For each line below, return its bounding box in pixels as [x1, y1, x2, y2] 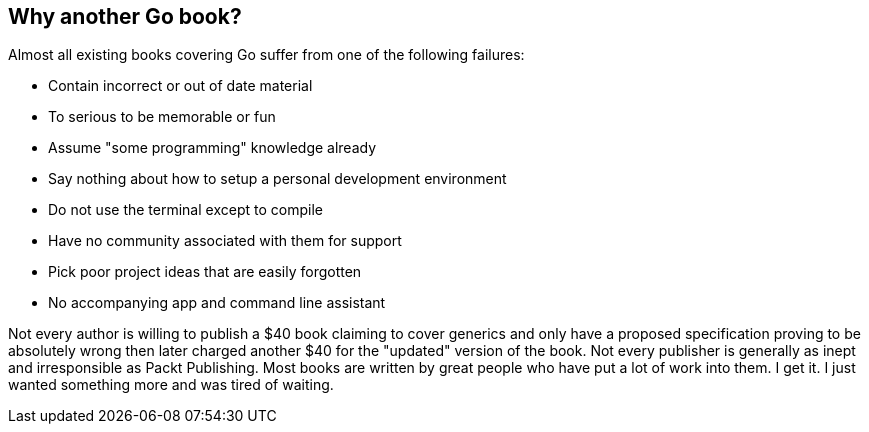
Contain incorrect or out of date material [48, 77, 313, 95]
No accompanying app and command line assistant [48, 294, 386, 312]
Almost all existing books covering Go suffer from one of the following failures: [8, 46, 525, 64]
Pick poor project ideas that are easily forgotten [48, 263, 362, 281]
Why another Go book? [8, 4, 242, 29]
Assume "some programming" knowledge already [48, 139, 377, 157]
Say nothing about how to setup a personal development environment [48, 170, 507, 188]
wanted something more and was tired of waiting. [8, 376, 334, 394]
